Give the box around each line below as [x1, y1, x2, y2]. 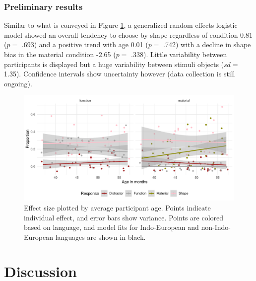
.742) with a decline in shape [163, 39, 251, 50]
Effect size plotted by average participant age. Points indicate [24, 202, 211, 212]
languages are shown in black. [55, 231, 146, 242]
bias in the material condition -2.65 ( [4, 49, 116, 59]
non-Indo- [201, 222, 231, 232]
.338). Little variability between [131, 49, 227, 59]
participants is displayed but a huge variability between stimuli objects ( [4, 59, 224, 69]
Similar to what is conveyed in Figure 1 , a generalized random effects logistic [4, 20, 238, 30]
